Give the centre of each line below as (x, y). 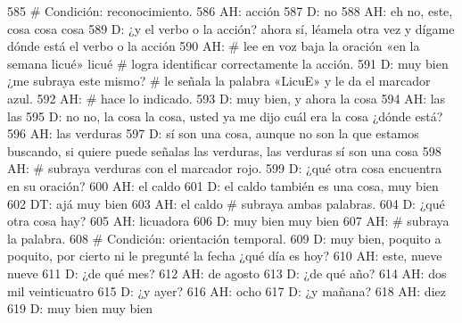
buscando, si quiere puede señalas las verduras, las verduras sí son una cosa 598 (224, 150)
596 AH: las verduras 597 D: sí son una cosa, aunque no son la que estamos (213, 133)
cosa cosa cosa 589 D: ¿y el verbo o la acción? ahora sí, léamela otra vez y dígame (231, 28)
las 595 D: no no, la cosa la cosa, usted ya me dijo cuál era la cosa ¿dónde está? (225, 116)
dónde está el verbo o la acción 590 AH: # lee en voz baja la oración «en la (214, 46)
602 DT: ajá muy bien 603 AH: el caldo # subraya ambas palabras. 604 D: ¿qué (226, 203)
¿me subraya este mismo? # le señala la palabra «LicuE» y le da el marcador (219, 81)
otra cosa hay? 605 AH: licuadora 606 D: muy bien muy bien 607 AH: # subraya (228, 221)
